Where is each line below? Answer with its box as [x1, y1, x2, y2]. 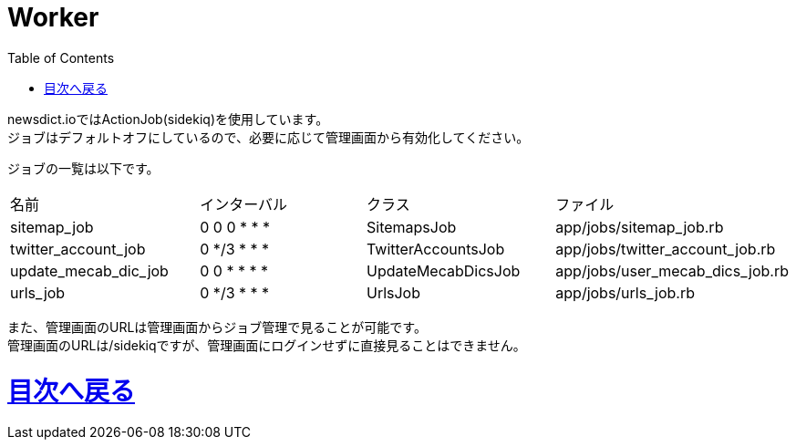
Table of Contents [7, 49, 115, 66]
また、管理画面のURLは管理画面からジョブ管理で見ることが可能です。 [7, 318, 427, 335]
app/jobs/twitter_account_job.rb [555, 239, 776, 258]
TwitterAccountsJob [366, 239, 505, 258]
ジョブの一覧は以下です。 [7, 160, 160, 176]
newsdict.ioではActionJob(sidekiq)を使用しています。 [7, 110, 329, 127]
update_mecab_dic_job [10, 261, 169, 280]
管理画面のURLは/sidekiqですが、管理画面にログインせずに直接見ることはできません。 [7, 337, 526, 353]
